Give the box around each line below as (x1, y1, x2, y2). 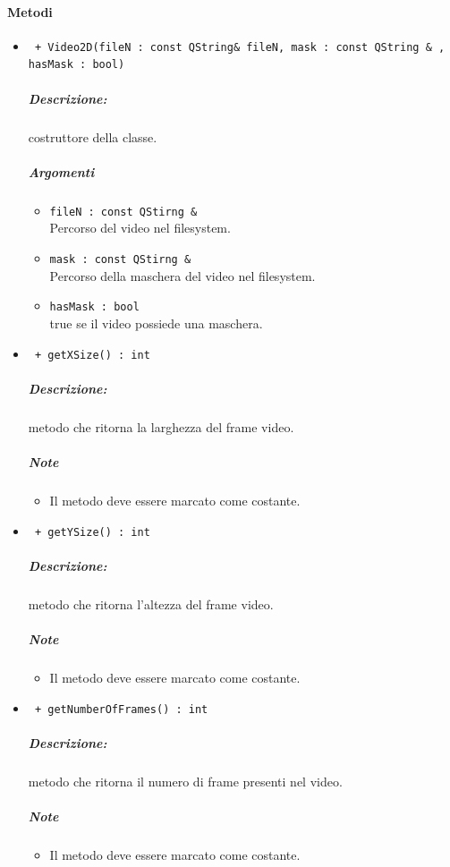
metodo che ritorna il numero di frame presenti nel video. (28, 771, 343, 790)
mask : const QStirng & (49, 253, 191, 267)
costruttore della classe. (28, 127, 157, 146)
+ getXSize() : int (34, 348, 150, 361)
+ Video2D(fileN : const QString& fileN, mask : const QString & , (34, 40, 446, 54)
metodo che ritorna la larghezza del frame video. (28, 417, 294, 436)
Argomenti (28, 162, 95, 181)
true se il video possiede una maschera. (49, 313, 263, 332)
